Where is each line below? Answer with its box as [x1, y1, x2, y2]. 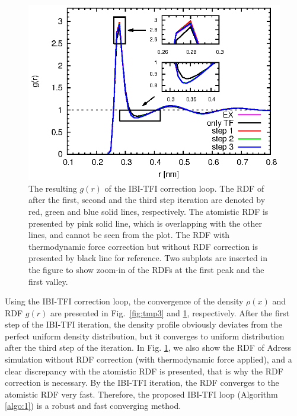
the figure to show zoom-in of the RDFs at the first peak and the [28, 263, 264, 275]
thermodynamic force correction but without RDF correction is [28, 240, 258, 252]
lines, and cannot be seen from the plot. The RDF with [28, 228, 230, 241]
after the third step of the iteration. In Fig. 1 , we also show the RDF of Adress [5, 341, 292, 354]
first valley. [28, 275, 68, 287]
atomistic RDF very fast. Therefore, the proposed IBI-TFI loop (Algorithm [5, 388, 278, 400]
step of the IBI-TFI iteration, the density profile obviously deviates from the [5, 318, 282, 331]
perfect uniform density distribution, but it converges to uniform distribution [5, 329, 285, 342]
